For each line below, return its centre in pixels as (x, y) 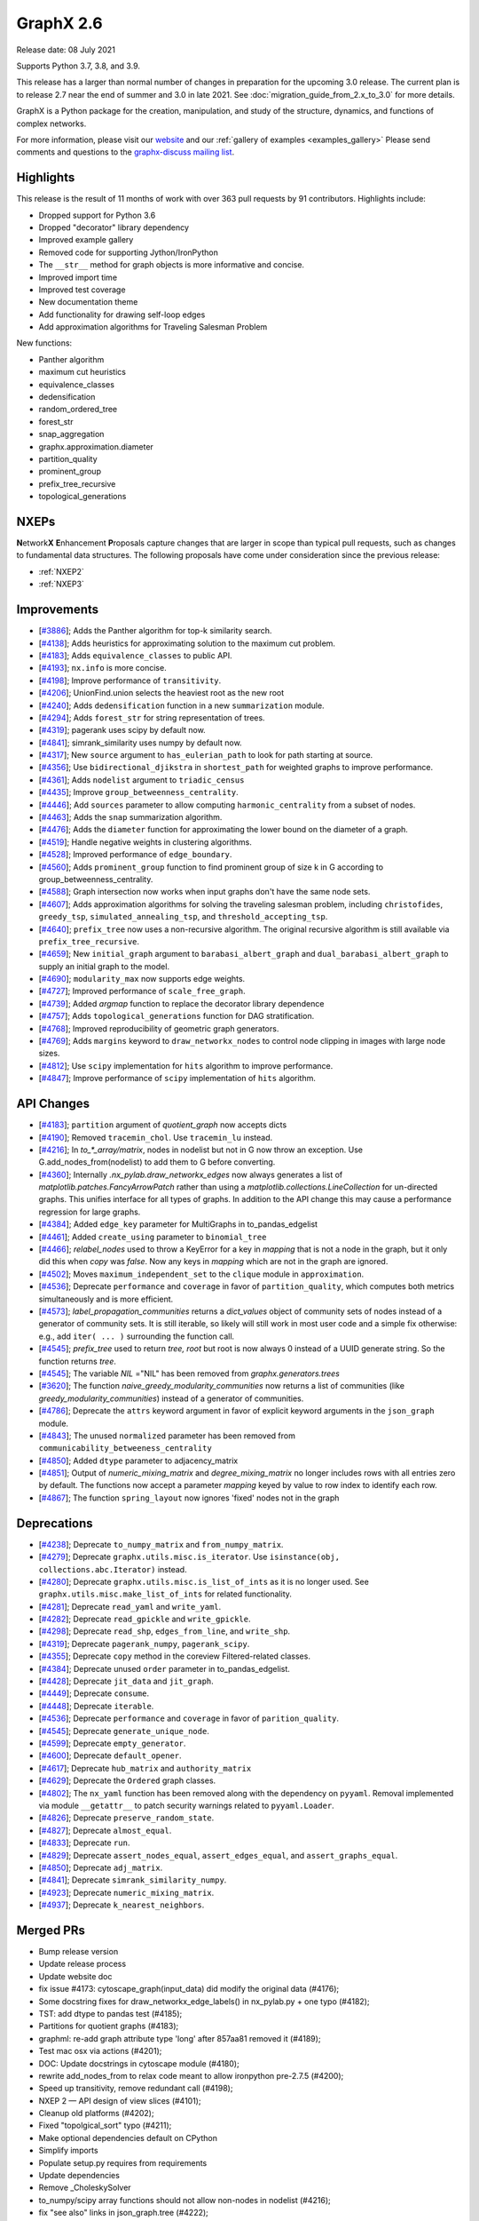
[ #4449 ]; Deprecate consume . (94, 1693)
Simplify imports (68, 2151)
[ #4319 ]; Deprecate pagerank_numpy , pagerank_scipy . (144, 1644)
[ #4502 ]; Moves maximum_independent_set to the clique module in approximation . (201, 1274)
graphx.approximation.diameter (96, 446)
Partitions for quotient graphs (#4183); (109, 2026)
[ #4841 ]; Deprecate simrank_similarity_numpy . (133, 1880)
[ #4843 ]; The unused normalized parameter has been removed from (167, 1436)
